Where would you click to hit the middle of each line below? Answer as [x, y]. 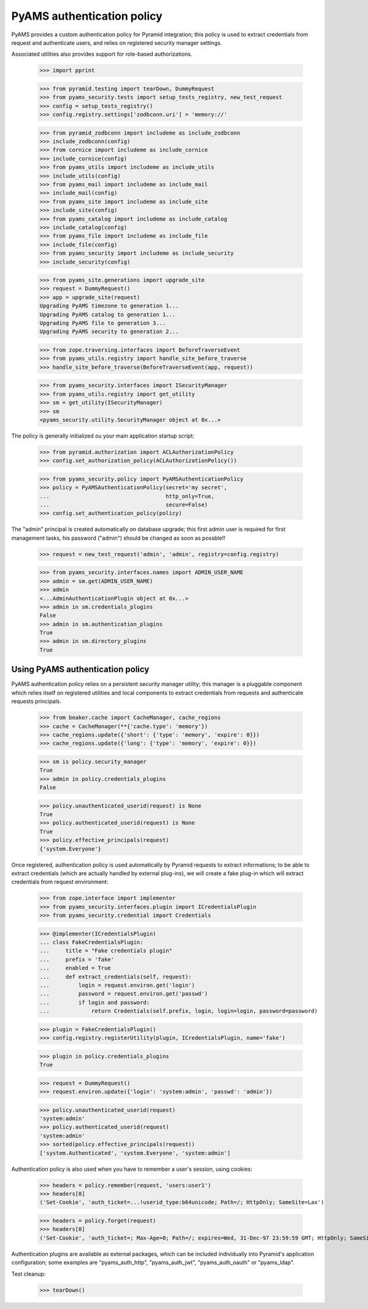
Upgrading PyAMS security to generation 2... [109, 332]
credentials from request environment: [60, 882]
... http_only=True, [127, 496]
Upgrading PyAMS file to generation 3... [103, 323]
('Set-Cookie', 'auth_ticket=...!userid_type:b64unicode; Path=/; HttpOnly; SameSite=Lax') [182, 1202]
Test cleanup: [29, 1274]
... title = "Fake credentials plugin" [106, 951]
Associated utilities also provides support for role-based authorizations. [102, 54]
